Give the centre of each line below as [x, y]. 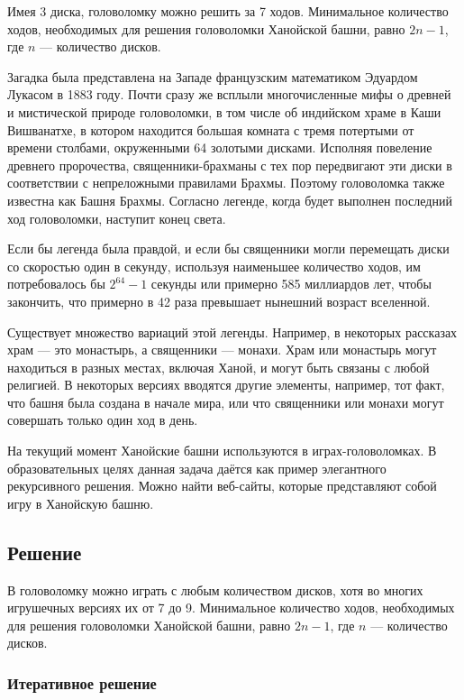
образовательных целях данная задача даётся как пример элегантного [197, 468]
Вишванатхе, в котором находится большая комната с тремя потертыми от [211, 129]
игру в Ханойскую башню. [81, 503]
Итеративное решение [82, 682]
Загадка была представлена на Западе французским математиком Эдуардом [213, 76]
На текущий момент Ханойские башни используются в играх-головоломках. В [222, 451]
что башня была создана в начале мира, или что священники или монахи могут [226, 402]
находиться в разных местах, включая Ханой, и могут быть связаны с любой [218, 367]
